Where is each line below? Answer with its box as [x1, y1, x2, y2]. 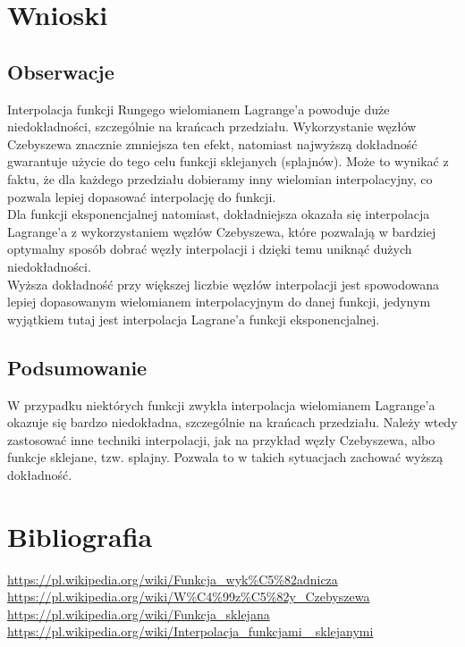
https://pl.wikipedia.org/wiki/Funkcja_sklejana [7, 604, 270, 623]
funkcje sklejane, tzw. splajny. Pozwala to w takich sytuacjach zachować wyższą [7, 448, 444, 466]
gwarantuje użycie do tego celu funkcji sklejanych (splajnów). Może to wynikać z [7, 152, 449, 171]
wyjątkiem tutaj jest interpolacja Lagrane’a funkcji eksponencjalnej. [7, 309, 380, 328]
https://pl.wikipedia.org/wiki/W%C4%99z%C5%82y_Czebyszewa [7, 587, 370, 606]
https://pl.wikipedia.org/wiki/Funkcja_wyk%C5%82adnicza [7, 569, 338, 588]
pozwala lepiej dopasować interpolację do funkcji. [7, 187, 276, 206]
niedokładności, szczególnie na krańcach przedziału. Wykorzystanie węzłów [7, 117, 417, 136]
